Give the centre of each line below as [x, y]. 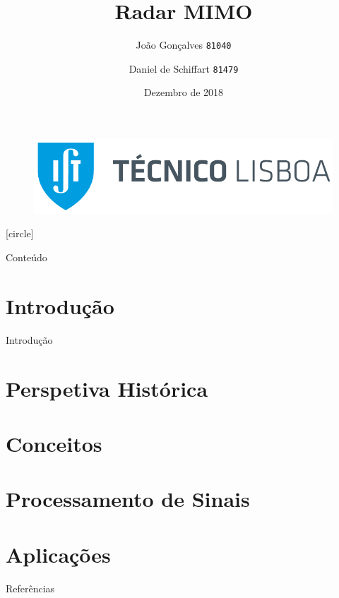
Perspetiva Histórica [107, 388]
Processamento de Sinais [128, 499]
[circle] [20, 233]
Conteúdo [26, 257]
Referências [30, 588]
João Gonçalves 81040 [184, 45]
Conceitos [54, 443]
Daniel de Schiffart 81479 [184, 68]
